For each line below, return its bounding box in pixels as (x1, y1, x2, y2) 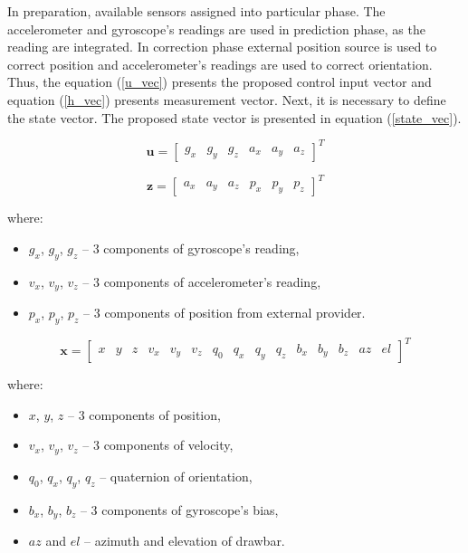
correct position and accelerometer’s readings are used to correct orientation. (7, 54, 433, 73)
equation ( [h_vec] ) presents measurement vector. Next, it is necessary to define (7, 90, 446, 109)
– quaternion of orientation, (100, 466, 253, 485)
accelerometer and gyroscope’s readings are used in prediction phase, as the (7, 19, 425, 38)
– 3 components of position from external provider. (83, 303, 366, 321)
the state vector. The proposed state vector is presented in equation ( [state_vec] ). (7, 108, 462, 127)
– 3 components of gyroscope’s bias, (80, 500, 279, 519)
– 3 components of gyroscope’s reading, (81, 238, 300, 257)
